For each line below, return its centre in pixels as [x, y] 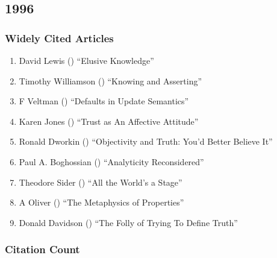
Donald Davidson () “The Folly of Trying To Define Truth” [128, 222]
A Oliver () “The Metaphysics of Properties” [101, 202]
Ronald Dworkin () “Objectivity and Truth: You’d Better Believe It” [146, 141]
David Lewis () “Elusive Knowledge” [86, 60]
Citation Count [42, 249]
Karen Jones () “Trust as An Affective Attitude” [109, 121]
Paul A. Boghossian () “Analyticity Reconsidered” [111, 161]
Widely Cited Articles [59, 38]
